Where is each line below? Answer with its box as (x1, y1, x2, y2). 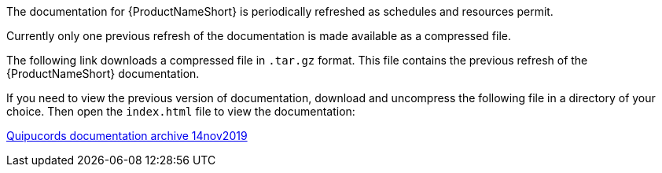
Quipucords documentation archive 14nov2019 (6, 129, 248, 142)
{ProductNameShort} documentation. (6, 67, 200, 80)
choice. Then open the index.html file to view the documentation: (6, 105, 355, 118)
